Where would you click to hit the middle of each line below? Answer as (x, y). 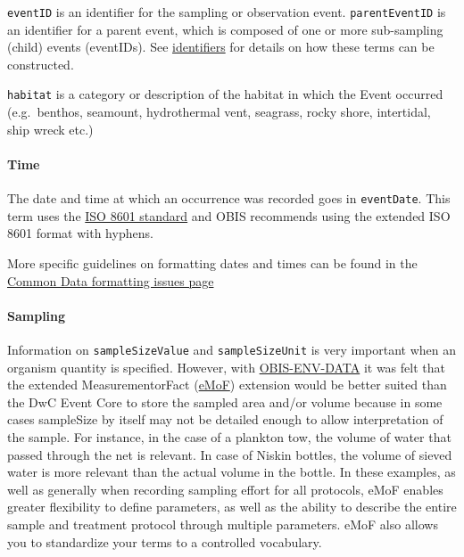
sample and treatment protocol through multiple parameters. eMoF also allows (223, 524)
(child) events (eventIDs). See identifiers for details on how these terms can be (221, 47)
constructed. (41, 64)
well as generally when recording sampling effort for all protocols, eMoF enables (225, 489)
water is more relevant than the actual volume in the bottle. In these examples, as (232, 472)
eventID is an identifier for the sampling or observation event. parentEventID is (227, 12)
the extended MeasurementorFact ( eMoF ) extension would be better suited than (227, 385)
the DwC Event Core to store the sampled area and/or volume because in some (225, 401)
